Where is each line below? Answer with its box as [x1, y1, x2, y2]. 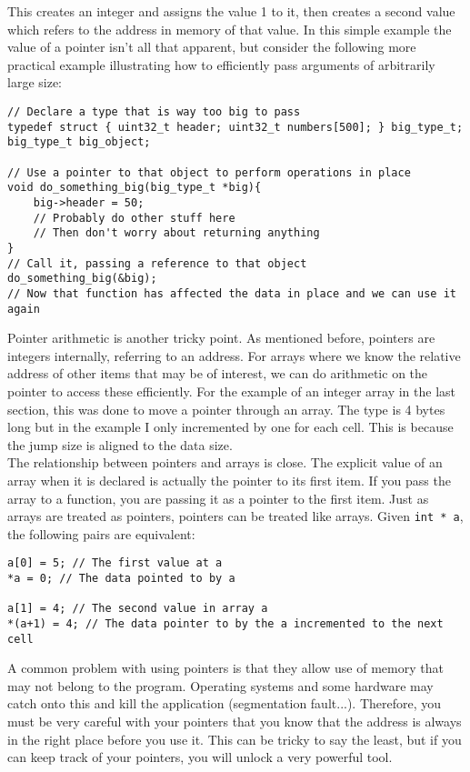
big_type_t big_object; [7, 135, 151, 149]
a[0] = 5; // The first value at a [7, 556, 223, 570]
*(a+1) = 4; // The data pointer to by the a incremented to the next [7, 617, 444, 630]
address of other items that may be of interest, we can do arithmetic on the [7, 364, 428, 383]
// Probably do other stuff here [33, 211, 235, 225]
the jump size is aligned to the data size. [7, 435, 233, 454]
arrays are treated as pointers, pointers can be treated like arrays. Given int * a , [7, 506, 464, 526]
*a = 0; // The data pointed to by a [7, 572, 235, 585]
